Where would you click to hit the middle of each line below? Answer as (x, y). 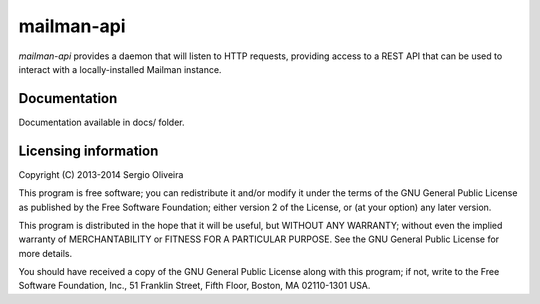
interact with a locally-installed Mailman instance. (120, 69)
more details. (45, 253)
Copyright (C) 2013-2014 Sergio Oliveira (101, 174)
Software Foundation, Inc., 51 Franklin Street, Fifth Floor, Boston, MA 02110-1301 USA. (194, 286)
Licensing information (88, 150)
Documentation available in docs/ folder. (101, 122)
